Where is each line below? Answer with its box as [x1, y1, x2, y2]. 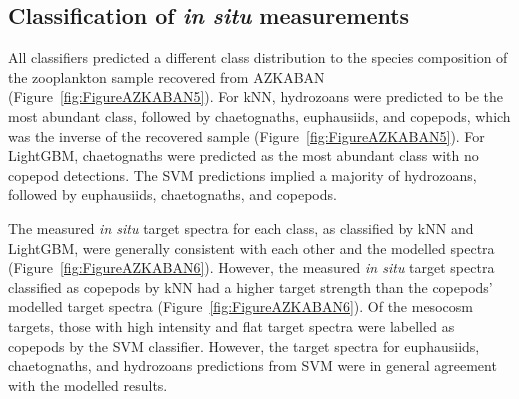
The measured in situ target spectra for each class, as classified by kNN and [8, 217, 474, 238]
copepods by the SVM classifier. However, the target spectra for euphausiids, [8, 335, 480, 356]
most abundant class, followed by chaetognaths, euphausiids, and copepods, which [8, 105, 511, 126]
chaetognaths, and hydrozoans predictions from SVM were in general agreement [8, 355, 497, 376]
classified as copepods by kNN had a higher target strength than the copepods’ [8, 276, 493, 297]
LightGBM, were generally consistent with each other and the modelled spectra [8, 237, 495, 258]
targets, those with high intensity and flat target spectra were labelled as [8, 315, 455, 336]
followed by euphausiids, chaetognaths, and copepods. [8, 184, 337, 205]
